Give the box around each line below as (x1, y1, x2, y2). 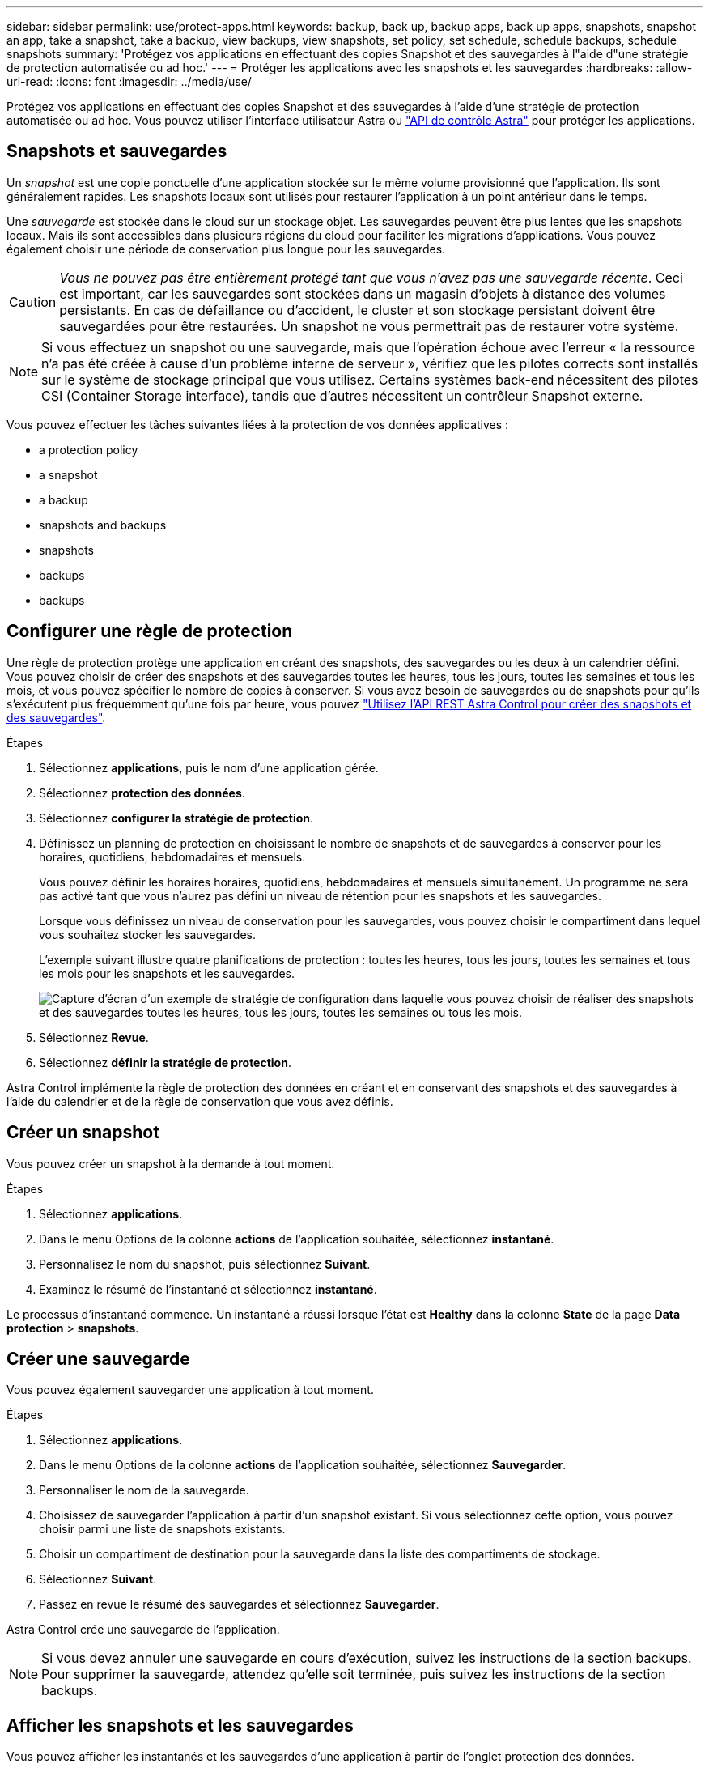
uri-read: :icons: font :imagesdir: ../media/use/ (6, 74, 252, 88)
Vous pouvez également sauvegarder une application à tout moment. (6, 1383, 374, 1397)
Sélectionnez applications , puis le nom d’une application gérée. (39, 760, 379, 775)
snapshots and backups (39, 517, 167, 532)
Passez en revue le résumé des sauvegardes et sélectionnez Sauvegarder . (39, 1597, 439, 1612)
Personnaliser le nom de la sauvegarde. (39, 1483, 249, 1498)
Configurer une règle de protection (6, 621, 293, 642)
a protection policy (39, 442, 138, 457)
